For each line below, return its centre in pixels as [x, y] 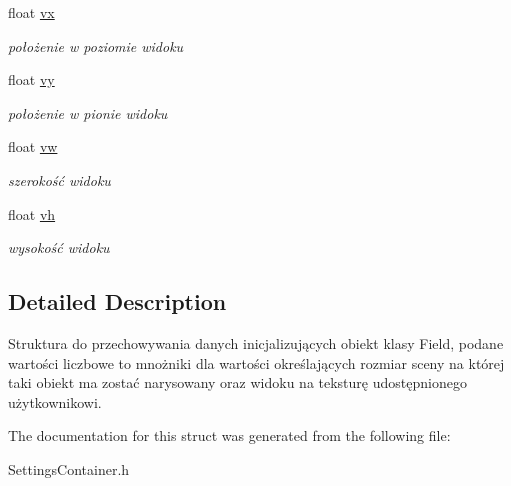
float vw [33, 146]
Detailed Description [117, 301]
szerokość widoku [59, 179]
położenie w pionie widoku [88, 112]
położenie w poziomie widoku [96, 45]
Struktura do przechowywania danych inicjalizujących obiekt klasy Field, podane [256, 342]
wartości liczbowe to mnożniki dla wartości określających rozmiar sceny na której [256, 362]
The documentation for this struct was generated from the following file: [229, 435]
